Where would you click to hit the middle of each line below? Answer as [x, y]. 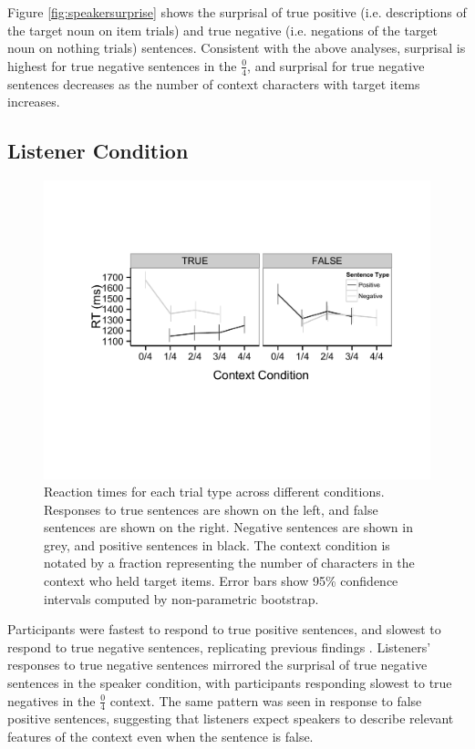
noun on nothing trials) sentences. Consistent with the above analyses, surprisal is [237, 48]
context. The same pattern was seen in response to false [266, 700]
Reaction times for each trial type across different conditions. [214, 492]
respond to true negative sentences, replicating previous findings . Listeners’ [219, 646]
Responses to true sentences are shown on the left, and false [211, 509]
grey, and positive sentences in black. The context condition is [217, 544]
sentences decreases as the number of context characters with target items [214, 83]
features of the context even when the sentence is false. [160, 737]
